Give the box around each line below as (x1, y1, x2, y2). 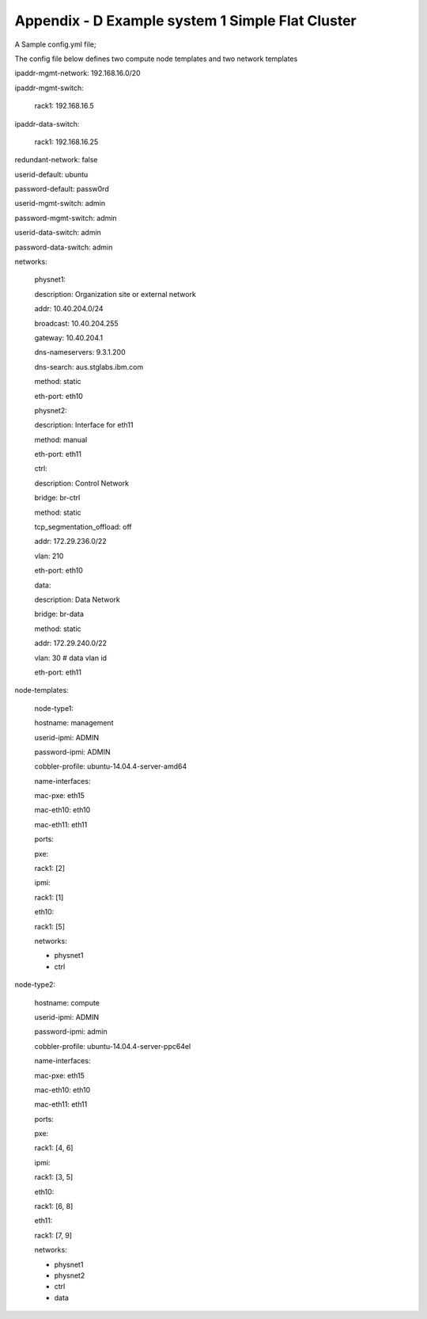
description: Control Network (34, 478, 130, 488)
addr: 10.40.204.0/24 (34, 304, 104, 314)
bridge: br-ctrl (34, 493, 81, 503)
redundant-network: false (14, 155, 98, 165)
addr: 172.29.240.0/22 (34, 638, 107, 648)
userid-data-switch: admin (14, 228, 102, 238)
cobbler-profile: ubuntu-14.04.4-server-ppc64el (34, 1041, 191, 1051)
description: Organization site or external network (34, 289, 197, 298)
